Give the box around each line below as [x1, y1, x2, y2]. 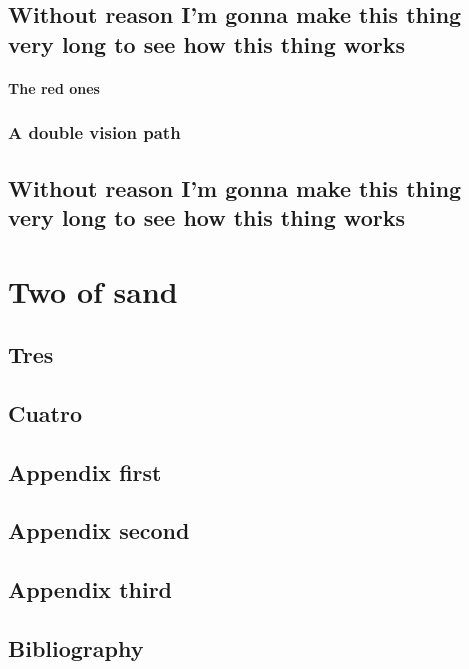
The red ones [8, 77, 100, 98]
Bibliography [8, 633, 144, 664]
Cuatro [8, 397, 83, 428]
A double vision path [8, 120, 181, 145]
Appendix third [8, 574, 173, 605]
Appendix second [8, 515, 190, 546]
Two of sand [8, 270, 178, 311]
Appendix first [8, 456, 162, 487]
